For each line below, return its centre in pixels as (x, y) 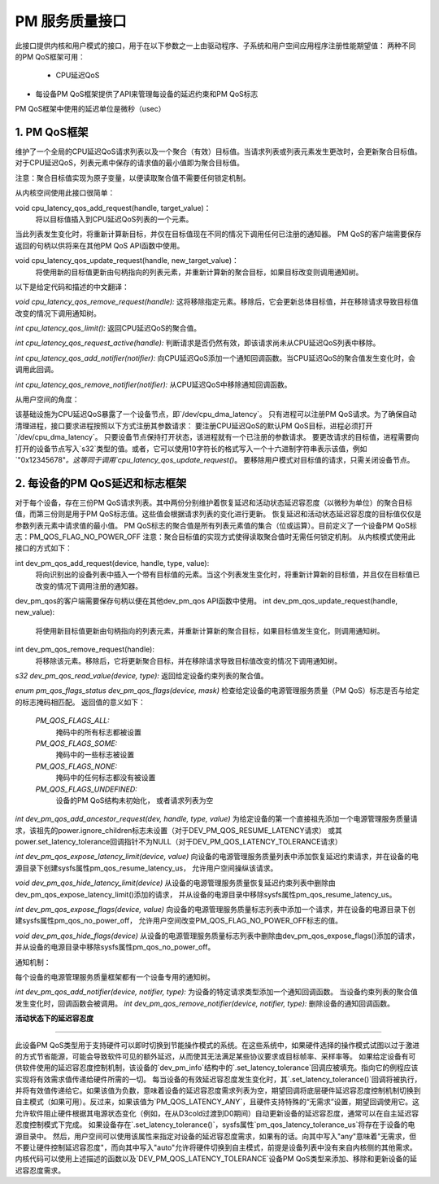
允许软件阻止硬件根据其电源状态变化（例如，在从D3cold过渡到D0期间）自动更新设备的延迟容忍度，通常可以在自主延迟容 (217, 1113)
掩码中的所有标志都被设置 (98, 732)
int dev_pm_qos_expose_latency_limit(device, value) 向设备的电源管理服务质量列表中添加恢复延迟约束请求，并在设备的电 (217, 857)
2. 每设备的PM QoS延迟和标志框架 (101, 483)
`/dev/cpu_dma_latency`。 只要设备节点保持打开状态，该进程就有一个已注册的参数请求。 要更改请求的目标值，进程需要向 (217, 437)
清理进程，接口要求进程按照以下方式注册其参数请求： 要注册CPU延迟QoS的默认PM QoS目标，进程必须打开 (194, 425)
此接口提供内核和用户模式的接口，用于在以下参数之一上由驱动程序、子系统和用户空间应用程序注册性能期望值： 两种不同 (215, 46)
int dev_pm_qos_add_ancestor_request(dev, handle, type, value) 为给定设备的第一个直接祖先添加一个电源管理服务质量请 (216, 819)
